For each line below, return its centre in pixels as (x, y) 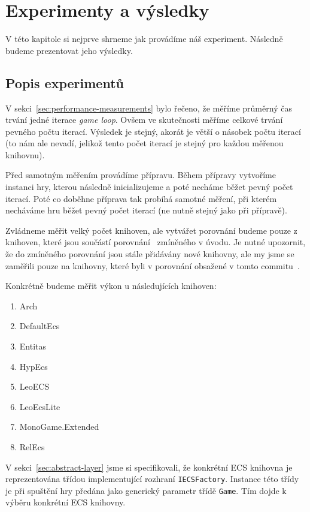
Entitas (33, 346)
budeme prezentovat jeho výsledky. (69, 50)
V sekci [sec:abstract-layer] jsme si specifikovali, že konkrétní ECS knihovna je (149, 467)
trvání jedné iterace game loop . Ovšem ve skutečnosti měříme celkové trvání (144, 120)
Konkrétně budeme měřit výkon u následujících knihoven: (111, 286)
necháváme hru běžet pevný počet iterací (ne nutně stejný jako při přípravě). (146, 210)
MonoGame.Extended (59, 427)
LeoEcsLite (40, 406)
